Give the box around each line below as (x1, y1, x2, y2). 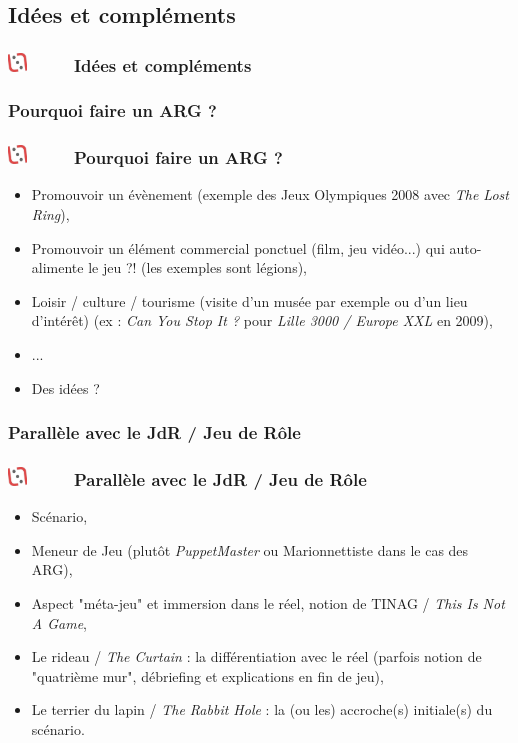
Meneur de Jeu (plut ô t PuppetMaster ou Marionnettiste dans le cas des (31, 539, 469, 560)
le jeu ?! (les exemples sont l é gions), (88, 257, 307, 278)
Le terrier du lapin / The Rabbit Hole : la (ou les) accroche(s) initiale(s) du (31, 699, 493, 720)
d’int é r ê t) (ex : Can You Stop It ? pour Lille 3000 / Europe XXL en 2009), (31, 310, 493, 331)
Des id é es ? (31, 377, 100, 398)
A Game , (31, 612, 87, 633)
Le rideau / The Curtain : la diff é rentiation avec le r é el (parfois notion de (31, 646, 482, 667)
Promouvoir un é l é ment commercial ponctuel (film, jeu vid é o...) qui (31, 237, 445, 258)
